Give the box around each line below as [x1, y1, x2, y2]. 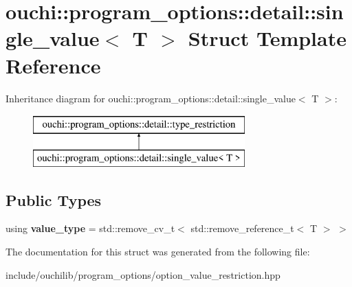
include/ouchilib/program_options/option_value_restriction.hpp [5, 267, 280, 282]
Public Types [5, 189, 102, 210]
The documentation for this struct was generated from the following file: [5, 244, 310, 259]
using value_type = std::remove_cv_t [5, 221, 175, 236]
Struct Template [188, 24, 346, 52]
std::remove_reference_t [190, 221, 294, 236]
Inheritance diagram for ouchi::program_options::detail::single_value [5, 91, 296, 105]
